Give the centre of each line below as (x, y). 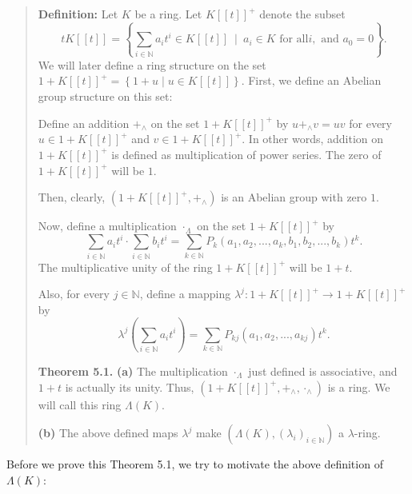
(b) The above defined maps (108, 433)
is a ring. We (359, 386)
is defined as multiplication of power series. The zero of (246, 154)
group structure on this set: (105, 96)
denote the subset (302, 14)
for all (294, 40)
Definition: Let (78, 14)
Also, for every (74, 294)
